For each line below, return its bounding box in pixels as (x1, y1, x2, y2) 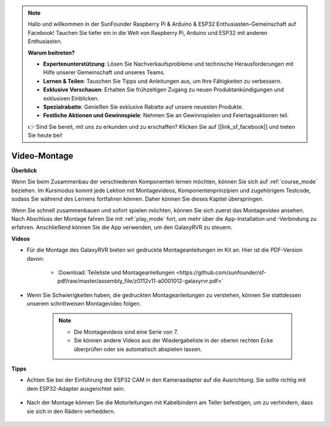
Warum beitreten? (28, 49, 75, 56)
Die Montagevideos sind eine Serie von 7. (74, 328, 178, 336)
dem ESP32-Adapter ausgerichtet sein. (26, 385, 126, 392)
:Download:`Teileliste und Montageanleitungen (57, 269, 175, 276)
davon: (26, 255, 44, 262)
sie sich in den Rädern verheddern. (26, 407, 116, 415)
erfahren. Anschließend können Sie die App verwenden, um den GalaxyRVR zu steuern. (11, 224, 233, 231)
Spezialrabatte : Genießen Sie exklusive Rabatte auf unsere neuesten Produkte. (43, 103, 243, 110)
